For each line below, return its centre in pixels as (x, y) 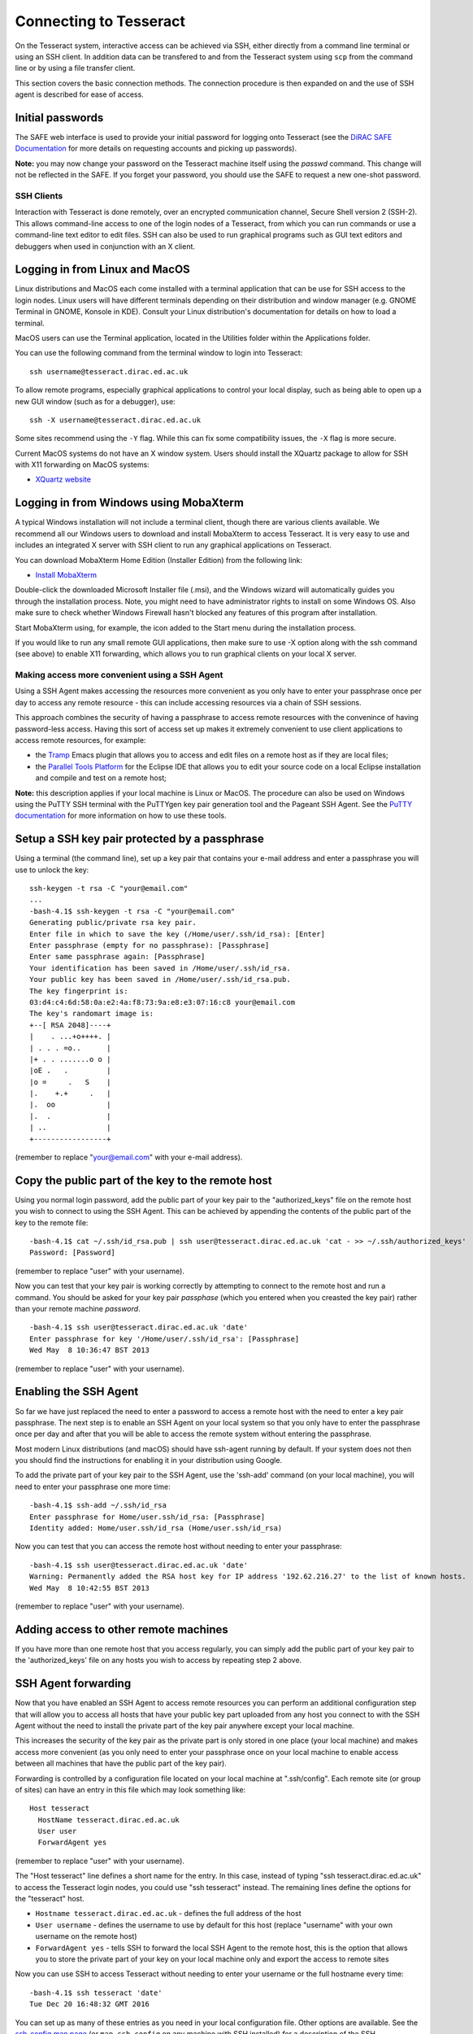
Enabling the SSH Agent (77, 1392)
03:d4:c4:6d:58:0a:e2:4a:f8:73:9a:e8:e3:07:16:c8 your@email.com (163, 1002)
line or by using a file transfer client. (75, 68)
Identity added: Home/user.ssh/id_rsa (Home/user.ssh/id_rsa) (156, 1528)
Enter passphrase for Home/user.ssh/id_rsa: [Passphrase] (148, 1517)
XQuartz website (63, 479)
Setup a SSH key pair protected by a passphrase (139, 839)
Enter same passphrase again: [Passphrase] (117, 957)
